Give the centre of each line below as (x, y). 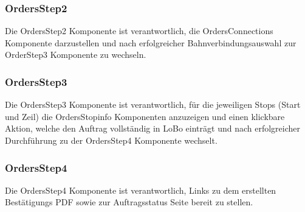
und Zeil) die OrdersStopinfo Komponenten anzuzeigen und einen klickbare (145, 116)
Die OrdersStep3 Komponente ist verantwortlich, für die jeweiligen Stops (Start (153, 104)
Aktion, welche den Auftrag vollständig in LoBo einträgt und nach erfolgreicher (153, 128)
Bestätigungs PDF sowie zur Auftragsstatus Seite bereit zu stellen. (129, 202)
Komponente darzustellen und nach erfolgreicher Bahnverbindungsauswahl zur (151, 42)
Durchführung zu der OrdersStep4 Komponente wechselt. (111, 140)
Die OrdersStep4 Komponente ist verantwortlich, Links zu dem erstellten (141, 190)
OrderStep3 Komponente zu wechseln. (76, 55)
